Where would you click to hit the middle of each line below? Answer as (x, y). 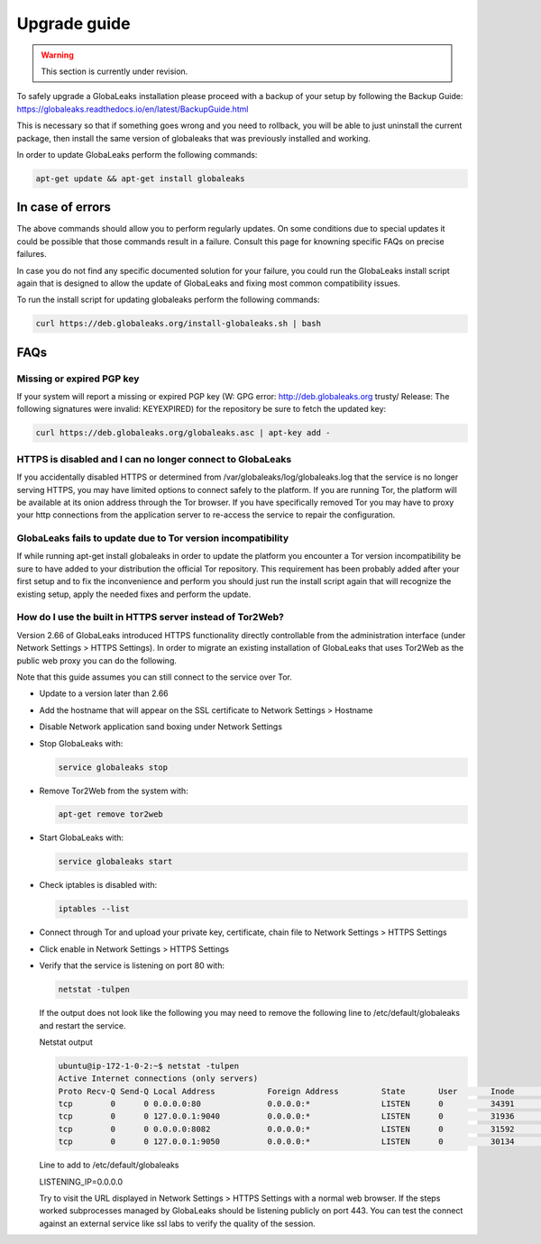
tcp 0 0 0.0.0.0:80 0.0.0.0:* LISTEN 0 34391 (286, 1104)
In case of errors (64, 207)
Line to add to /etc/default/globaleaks (109, 1165)
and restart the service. (83, 1025)
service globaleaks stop (113, 767)
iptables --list (94, 909)
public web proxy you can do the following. (97, 660)
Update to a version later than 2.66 (104, 693)
